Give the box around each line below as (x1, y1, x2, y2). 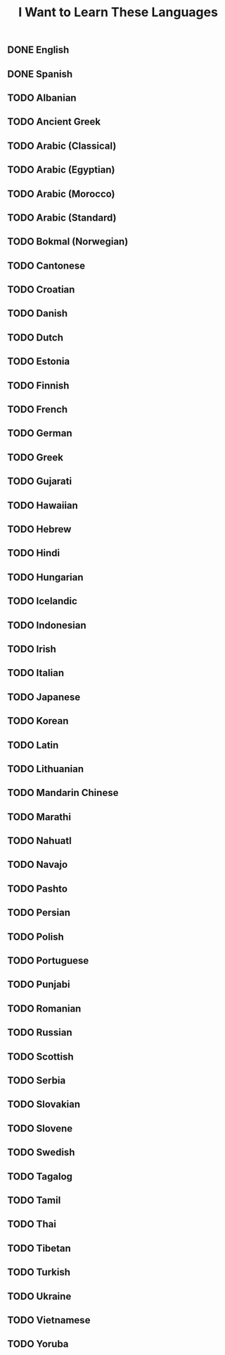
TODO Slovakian (7, 1098, 81, 1110)
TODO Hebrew (7, 523, 72, 535)
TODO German (7, 427, 72, 439)
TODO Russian (7, 1026, 72, 1038)
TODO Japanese (7, 691, 81, 703)
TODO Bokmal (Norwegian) (7, 235, 129, 247)
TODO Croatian (7, 283, 75, 296)
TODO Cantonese (7, 259, 86, 271)
